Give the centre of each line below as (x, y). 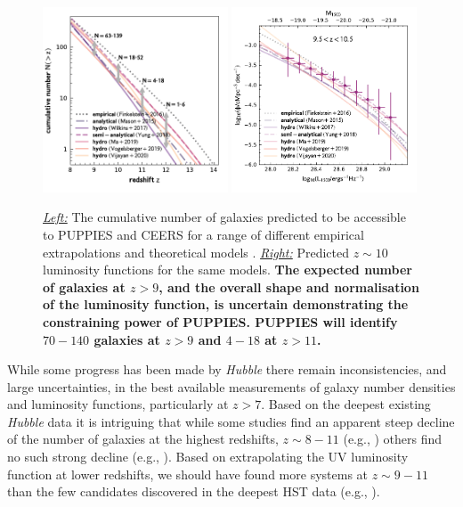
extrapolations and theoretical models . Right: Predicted (196, 252)
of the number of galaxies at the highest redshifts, (143, 439)
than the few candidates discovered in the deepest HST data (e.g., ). (194, 491)
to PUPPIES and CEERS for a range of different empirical (203, 234)
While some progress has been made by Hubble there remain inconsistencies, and (227, 369)
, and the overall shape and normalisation (289, 286)
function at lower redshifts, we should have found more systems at (188, 474)
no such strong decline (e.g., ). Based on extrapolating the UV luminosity (208, 457)
